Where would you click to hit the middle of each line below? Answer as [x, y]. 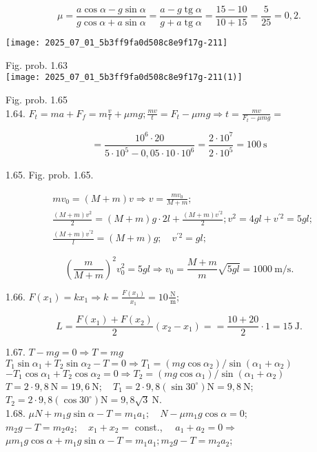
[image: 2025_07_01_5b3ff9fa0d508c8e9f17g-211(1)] [124, 78]
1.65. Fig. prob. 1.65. [50, 175]
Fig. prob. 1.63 [37, 64]
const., [149, 426]
